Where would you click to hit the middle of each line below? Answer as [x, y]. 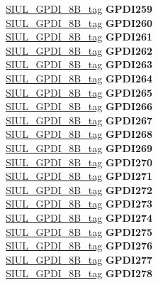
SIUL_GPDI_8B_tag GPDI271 [79, 176]
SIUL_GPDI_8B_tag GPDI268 [79, 134]
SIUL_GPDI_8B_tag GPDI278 [79, 273]
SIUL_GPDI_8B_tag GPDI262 [79, 50]
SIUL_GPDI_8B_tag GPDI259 [79, 9]
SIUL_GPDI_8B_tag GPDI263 [79, 64]
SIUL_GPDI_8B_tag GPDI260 [79, 22]
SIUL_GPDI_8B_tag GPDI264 [79, 78]
